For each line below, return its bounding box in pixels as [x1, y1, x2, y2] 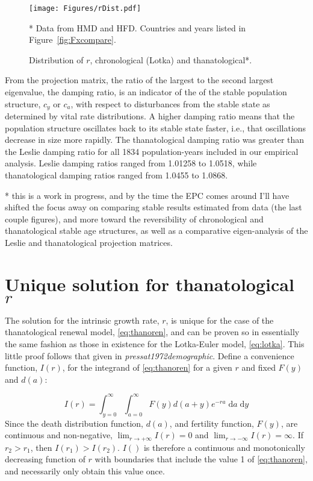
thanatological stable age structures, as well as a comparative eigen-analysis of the [5, 224, 308, 237]
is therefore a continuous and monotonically [143, 441, 305, 453]
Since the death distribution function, [5, 417, 144, 429]
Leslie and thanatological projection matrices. [5, 236, 173, 249]
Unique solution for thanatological [5, 271, 294, 296]
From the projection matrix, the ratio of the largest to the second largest [5, 74, 274, 86]
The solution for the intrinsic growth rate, [5, 313, 160, 326]
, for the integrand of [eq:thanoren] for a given [62, 361, 232, 374]
